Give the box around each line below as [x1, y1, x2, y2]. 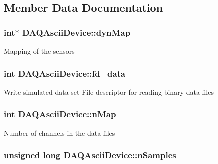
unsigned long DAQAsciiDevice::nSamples [4, 149, 176, 161]
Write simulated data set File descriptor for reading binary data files [4, 86, 214, 97]
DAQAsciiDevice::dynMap [22, 26, 131, 38]
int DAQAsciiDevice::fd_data [4, 67, 125, 79]
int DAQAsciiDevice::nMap [4, 108, 116, 120]
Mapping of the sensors [4, 46, 75, 56]
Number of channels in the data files [4, 127, 115, 138]
